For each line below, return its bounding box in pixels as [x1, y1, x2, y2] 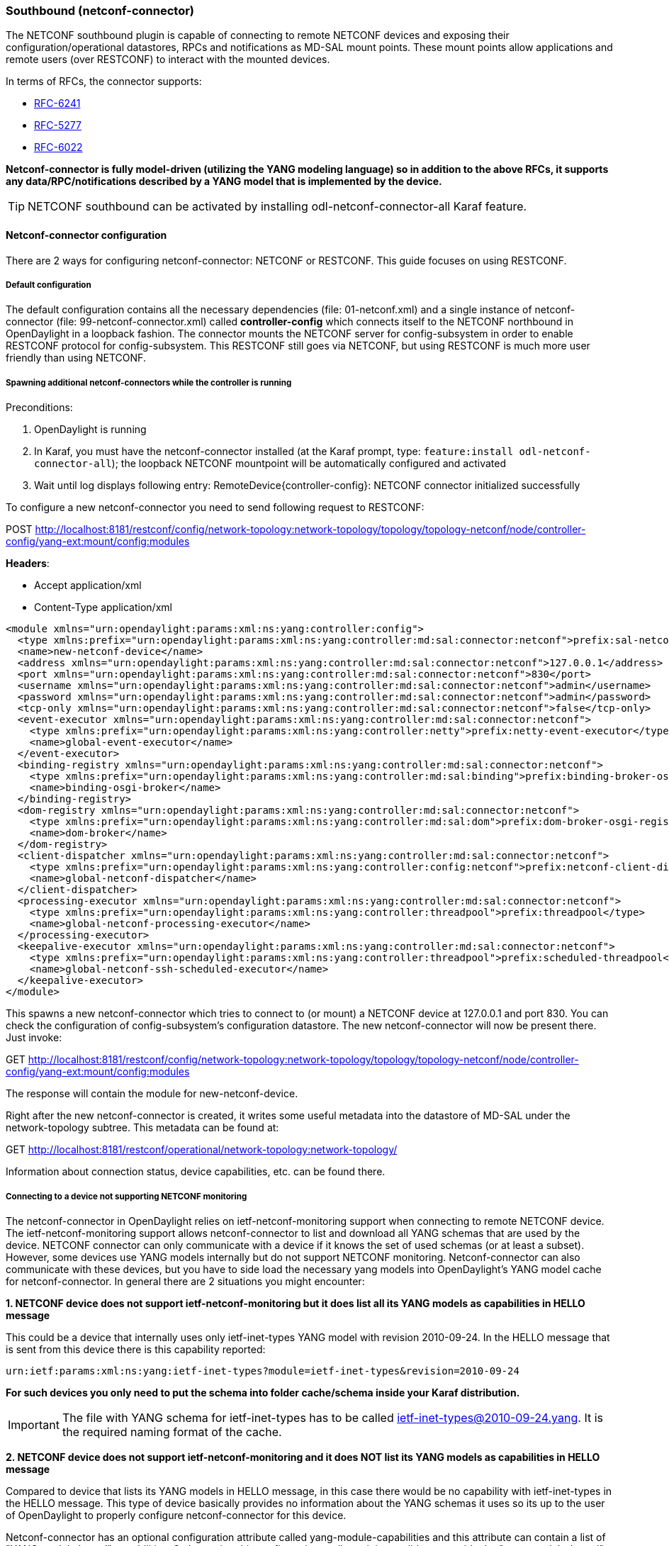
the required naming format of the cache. [62, 1424, 282, 1439]
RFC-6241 [34, 97, 81, 110]
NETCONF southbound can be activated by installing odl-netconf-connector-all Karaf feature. [28, 199, 527, 214]
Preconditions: [6, 401, 73, 414]
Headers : [6, 557, 50, 570]
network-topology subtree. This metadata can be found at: [6, 1121, 279, 1134]
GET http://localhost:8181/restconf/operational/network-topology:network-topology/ [6, 1143, 398, 1156]
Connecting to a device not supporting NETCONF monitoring [6, 1191, 247, 1201]
